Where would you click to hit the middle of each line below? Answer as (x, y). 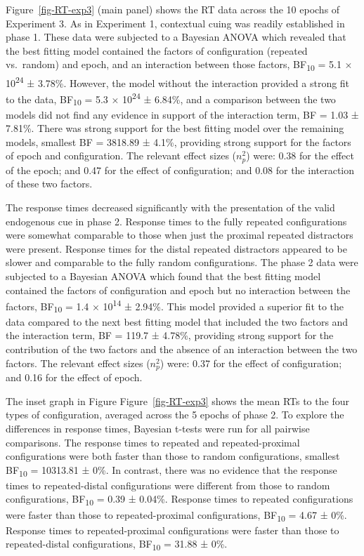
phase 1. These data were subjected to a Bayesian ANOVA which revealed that (176, 37)
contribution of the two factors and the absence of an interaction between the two (182, 349)
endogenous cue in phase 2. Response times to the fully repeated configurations (176, 221)
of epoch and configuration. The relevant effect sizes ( (121, 155)
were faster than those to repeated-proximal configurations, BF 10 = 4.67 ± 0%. (176, 515)
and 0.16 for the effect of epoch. (74, 377)
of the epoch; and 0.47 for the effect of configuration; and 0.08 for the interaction (180, 170)
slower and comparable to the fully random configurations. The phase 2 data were (182, 262)
